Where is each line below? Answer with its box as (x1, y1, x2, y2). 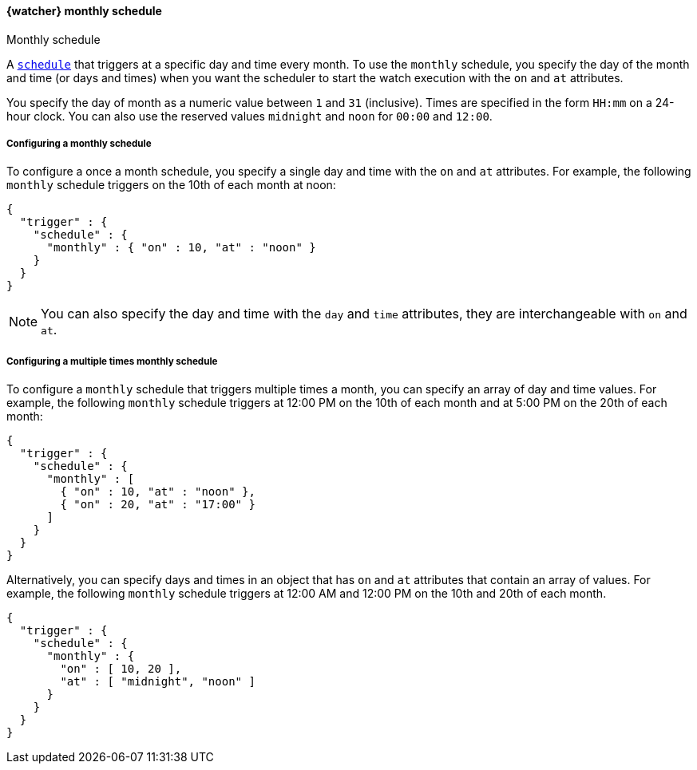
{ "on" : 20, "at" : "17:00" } (60, 498, 255, 511)
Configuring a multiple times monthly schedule (6, 355, 218, 367)
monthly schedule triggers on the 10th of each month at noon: (6, 178, 336, 192)
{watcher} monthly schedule (6, 4, 162, 18)
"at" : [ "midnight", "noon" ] (60, 675, 255, 689)
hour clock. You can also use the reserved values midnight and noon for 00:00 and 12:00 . (6, 109, 493, 123)
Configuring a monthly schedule (6, 138, 152, 149)
